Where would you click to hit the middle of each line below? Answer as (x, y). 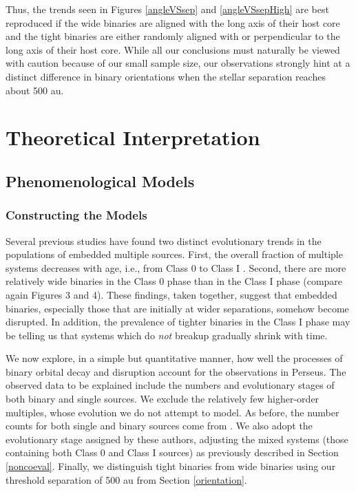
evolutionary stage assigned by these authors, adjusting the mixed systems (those (177, 439)
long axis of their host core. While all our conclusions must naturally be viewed (173, 49)
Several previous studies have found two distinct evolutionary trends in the (164, 240)
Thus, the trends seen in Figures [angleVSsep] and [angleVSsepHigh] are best (167, 9)
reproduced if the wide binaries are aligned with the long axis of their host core (173, 22)
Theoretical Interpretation (133, 137)
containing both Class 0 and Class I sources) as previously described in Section (172, 452)
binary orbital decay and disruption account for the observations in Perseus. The (176, 371)
